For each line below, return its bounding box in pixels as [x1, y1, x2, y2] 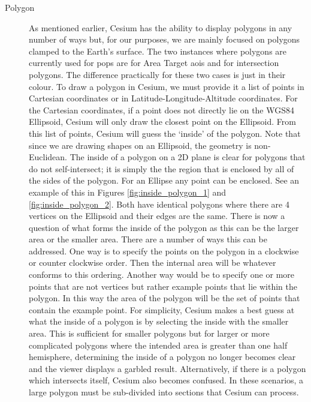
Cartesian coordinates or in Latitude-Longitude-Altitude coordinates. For [29, 92, 298, 104]
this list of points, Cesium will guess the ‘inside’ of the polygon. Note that [29, 127, 301, 139]
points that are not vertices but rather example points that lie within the [29, 280, 298, 292]
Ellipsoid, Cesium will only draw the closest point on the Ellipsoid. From [29, 115, 296, 128]
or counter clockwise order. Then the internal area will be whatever [29, 256, 276, 269]
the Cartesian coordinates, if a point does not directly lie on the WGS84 [29, 103, 295, 116]
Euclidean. [29, 151, 67, 163]
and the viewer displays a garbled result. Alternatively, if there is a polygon [29, 362, 306, 374]
